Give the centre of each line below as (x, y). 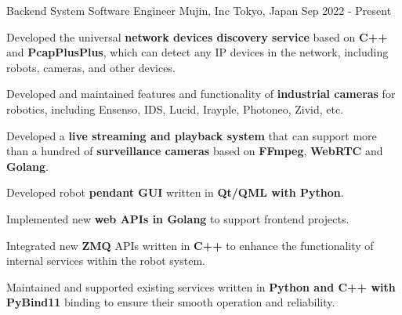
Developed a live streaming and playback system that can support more (192, 135)
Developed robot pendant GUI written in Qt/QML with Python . (175, 192)
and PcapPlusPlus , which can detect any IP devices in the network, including (197, 52)
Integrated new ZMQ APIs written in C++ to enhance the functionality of (190, 245)
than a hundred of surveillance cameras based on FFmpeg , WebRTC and (195, 151)
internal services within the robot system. (106, 261)
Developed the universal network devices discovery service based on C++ (197, 36)
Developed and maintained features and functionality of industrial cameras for (201, 94)
